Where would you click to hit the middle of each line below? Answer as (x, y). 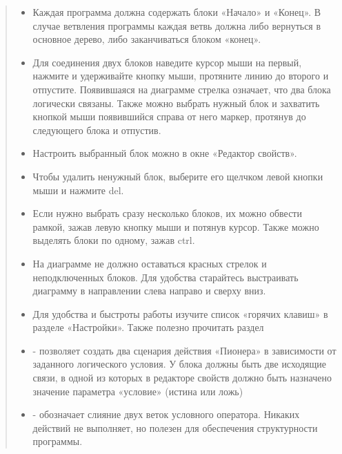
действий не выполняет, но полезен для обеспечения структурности (175, 427)
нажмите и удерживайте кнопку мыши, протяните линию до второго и (181, 76)
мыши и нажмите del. (78, 190)
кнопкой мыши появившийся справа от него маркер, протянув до (169, 116)
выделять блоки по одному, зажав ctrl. (114, 240)
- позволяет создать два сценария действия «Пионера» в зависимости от (184, 350)
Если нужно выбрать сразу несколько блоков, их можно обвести (167, 213)
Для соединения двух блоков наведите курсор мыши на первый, (167, 62)
